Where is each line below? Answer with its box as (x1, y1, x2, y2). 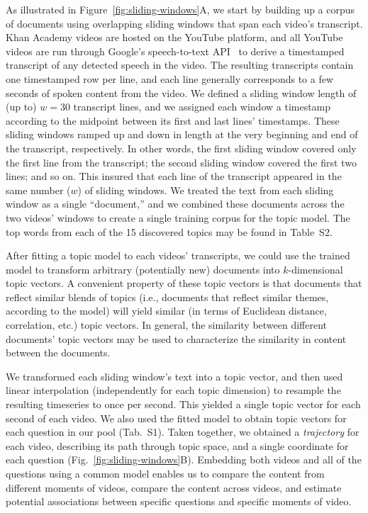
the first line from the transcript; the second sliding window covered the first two (6, 154, 357, 169)
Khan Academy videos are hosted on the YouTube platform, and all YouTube (6, 30, 343, 45)
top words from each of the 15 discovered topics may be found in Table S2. (6, 224, 333, 239)
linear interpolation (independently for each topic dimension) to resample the (6, 383, 341, 398)
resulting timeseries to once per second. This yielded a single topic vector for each (6, 397, 361, 412)
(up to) (6, 99, 37, 114)
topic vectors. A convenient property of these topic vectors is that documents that (6, 276, 362, 291)
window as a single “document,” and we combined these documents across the (6, 196, 345, 211)
